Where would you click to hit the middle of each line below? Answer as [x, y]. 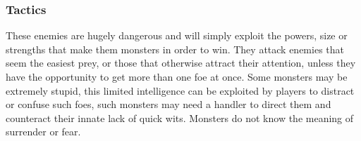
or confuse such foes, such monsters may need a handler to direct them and [169, 104]
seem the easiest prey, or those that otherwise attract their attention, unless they [181, 63]
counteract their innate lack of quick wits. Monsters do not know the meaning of [180, 117]
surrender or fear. [43, 132]
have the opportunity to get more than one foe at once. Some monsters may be [177, 76]
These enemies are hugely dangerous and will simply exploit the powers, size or [177, 35]
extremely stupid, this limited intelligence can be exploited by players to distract [180, 90]
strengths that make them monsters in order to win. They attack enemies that [175, 49]
